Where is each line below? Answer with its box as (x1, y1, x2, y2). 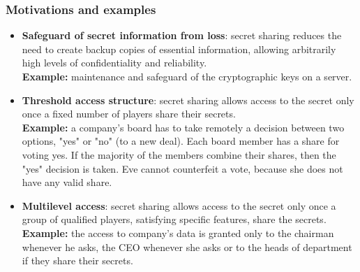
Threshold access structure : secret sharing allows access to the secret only (22, 92, 354, 107)
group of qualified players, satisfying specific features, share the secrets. (22, 212, 327, 227)
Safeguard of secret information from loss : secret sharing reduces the (22, 28, 342, 43)
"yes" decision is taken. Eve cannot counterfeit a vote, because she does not (22, 161, 343, 176)
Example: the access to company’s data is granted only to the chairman (22, 225, 334, 240)
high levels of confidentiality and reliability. (22, 55, 207, 70)
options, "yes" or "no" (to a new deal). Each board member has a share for (22, 134, 340, 148)
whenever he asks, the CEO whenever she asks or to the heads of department (22, 239, 352, 254)
